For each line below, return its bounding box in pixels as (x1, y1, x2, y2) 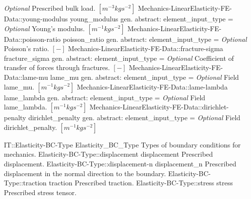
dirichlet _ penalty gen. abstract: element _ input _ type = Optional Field (28, 112, 241, 123)
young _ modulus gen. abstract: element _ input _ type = (70, 14, 233, 23)
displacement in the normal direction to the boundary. (4, 168, 166, 178)
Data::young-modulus (4, 14, 68, 23)
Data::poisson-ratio (4, 34, 61, 44)
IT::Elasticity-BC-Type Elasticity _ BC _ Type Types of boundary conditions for (4, 139, 241, 149)
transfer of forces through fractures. (4, 62, 110, 72)
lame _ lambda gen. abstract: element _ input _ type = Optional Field (4, 92, 206, 102)
